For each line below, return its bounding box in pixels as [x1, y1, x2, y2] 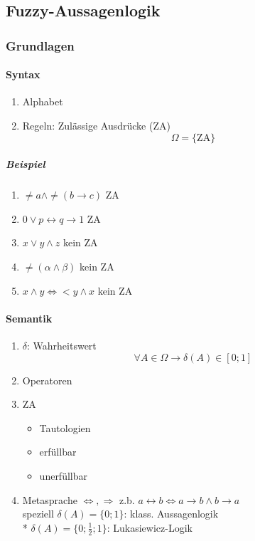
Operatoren [22, 372, 72, 387]
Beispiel [6, 157, 45, 172]
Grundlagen [6, 36, 75, 54]
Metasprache [22, 492, 77, 507]
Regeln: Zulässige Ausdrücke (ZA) [22, 118, 170, 133]
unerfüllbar [39, 468, 87, 483]
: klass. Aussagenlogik [124, 506, 219, 521]
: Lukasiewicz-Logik [107, 520, 192, 535]
